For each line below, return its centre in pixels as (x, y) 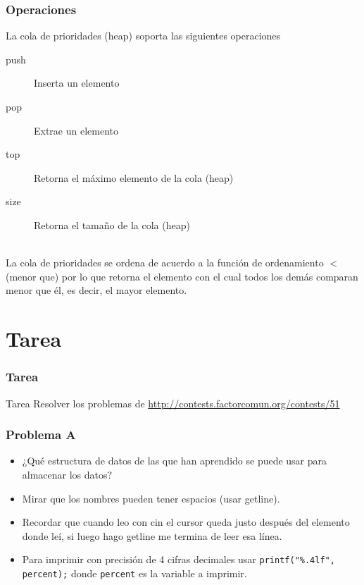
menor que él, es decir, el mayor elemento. (96, 290)
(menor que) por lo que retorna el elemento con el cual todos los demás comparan (182, 276)
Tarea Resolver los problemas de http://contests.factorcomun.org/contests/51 (173, 403)
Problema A (41, 435)
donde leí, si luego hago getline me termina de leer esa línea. (152, 535)
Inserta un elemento (77, 83)
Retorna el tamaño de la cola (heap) (112, 224)
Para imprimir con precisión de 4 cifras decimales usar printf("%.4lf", (178, 559)
